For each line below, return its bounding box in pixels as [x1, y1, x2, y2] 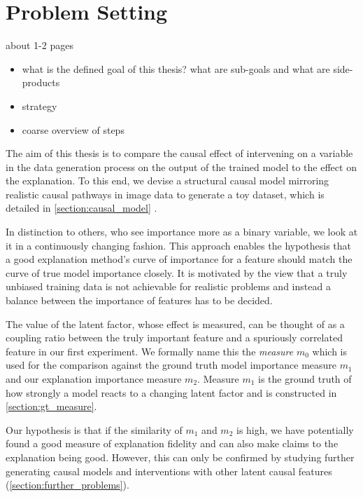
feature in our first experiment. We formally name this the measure [6, 343, 294, 358]
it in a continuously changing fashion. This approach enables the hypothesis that [6, 238, 352, 252]
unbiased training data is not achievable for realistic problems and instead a [6, 279, 331, 294]
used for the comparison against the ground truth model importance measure [6, 358, 337, 372]
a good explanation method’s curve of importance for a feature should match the [6, 252, 353, 266]
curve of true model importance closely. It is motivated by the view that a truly [6, 265, 348, 280]
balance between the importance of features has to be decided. [6, 293, 273, 308]
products [22, 75, 60, 90]
